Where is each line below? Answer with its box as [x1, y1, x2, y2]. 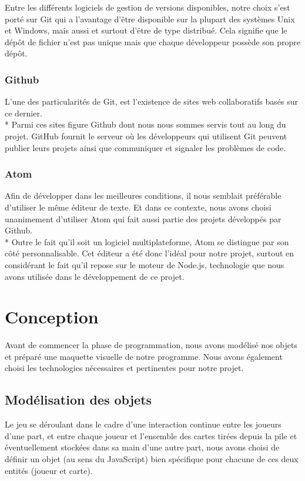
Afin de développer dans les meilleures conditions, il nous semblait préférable [5, 189, 281, 202]
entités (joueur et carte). [5, 464, 93, 476]
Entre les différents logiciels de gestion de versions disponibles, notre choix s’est [5, 1, 290, 13]
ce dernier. [5, 106, 42, 119]
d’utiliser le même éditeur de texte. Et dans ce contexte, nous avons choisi [5, 201, 272, 213]
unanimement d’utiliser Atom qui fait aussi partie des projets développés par [5, 212, 281, 225]
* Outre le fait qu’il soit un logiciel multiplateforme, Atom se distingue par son [5, 235, 289, 248]
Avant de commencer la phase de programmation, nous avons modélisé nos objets [5, 339, 297, 351]
